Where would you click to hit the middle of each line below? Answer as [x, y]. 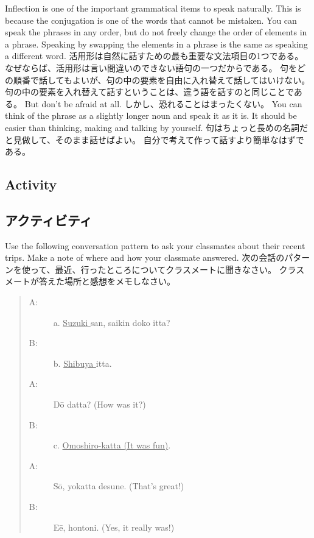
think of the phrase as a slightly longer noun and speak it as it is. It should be [151, 115]
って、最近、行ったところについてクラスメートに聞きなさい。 [153, 269]
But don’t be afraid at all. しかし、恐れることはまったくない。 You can [163, 103]
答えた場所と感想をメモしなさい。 [107, 281]
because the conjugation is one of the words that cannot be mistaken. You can [151, 20]
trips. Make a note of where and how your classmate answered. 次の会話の [145, 257]
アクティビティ [49, 220]
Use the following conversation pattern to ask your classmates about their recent [155, 245]
